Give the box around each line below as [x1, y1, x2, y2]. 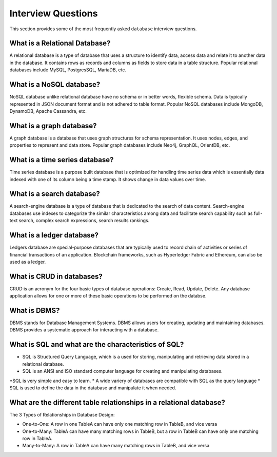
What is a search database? [9, 190, 100, 198]
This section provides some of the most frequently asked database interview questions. [9, 26, 197, 32]
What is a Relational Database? [9, 39, 111, 48]
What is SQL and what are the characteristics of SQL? [9, 340, 184, 349]
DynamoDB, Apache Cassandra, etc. [9, 108, 87, 114]
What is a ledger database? [9, 231, 99, 240]
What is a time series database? [9, 155, 114, 164]
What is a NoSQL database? [9, 80, 101, 89]
